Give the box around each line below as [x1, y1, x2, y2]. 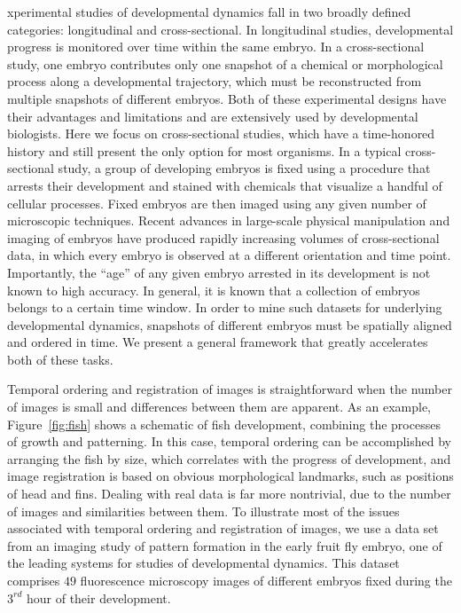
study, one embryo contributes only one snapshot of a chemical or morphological [7, 54, 443, 73]
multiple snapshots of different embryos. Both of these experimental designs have [7, 89, 447, 107]
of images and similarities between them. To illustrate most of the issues [7, 501, 400, 520]
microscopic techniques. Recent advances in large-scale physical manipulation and [7, 211, 450, 230]
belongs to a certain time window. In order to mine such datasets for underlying [7, 298, 442, 317]
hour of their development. [26, 588, 171, 607]
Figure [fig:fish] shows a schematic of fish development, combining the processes [7, 414, 441, 433]
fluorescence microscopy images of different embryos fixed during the [80, 571, 452, 589]
